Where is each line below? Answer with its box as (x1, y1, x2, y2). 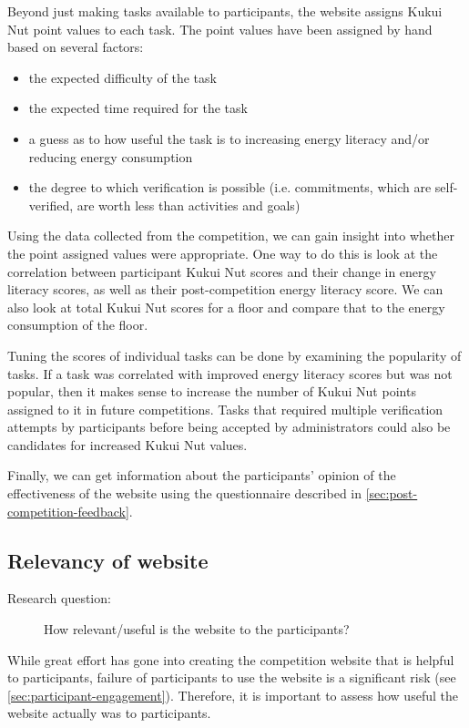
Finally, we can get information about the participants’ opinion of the (7, 466, 396, 485)
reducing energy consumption (28, 147, 193, 166)
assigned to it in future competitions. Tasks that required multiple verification (7, 399, 444, 418)
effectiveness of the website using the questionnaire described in (7, 484, 362, 503)
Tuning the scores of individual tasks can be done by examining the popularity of (7, 345, 462, 364)
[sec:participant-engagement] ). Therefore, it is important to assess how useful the (7, 685, 458, 704)
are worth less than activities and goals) (76, 195, 301, 214)
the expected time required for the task (28, 98, 248, 118)
